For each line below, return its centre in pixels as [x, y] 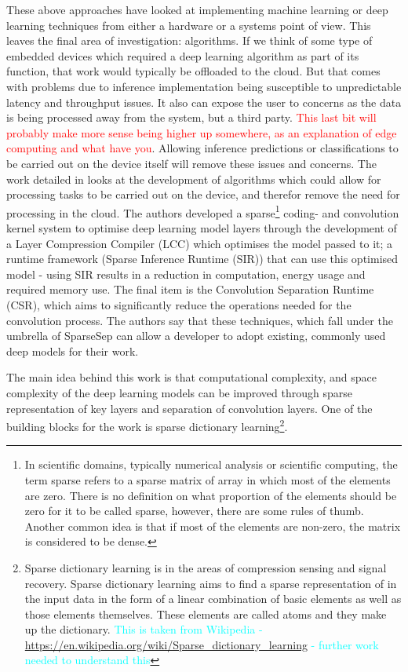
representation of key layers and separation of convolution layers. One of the [189, 408]
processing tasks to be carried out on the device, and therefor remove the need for [203, 194]
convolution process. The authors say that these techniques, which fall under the [200, 320]
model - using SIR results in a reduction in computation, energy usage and [186, 274]
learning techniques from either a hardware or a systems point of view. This [189, 25]
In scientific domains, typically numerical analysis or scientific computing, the [211, 464]
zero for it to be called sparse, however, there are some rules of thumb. [194, 511]
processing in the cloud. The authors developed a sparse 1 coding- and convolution [203, 211]
